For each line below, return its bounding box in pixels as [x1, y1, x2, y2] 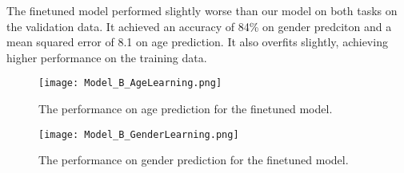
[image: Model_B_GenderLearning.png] [38, 128, 239, 140]
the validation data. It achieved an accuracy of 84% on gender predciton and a [6, 18, 392, 34]
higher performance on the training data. [6, 49, 207, 65]
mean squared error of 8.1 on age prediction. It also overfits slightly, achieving [6, 33, 388, 50]
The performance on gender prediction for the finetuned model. [38, 151, 349, 168]
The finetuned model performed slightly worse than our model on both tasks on [6, 2, 398, 18]
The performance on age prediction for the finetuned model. [38, 100, 333, 117]
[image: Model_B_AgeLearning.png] [38, 77, 222, 89]
